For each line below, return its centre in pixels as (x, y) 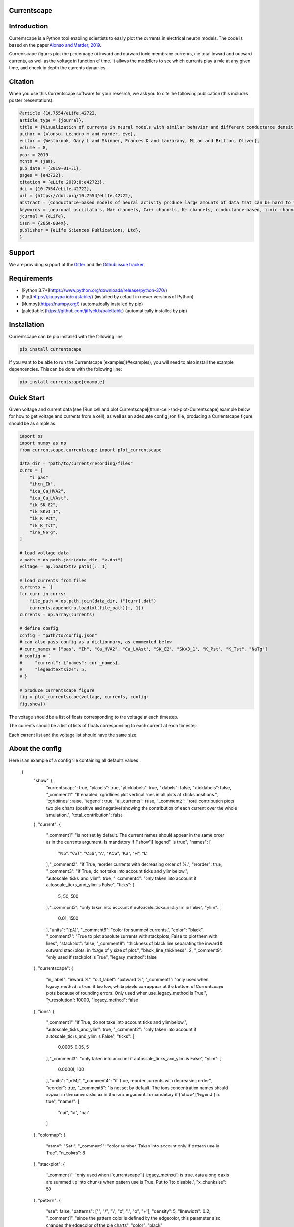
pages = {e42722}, (41, 175)
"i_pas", (40, 477)
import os (31, 436)
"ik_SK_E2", (44, 505)
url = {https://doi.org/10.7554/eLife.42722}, (76, 196)
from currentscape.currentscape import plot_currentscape (90, 450)
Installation (26, 325)
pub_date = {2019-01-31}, (50, 168)
